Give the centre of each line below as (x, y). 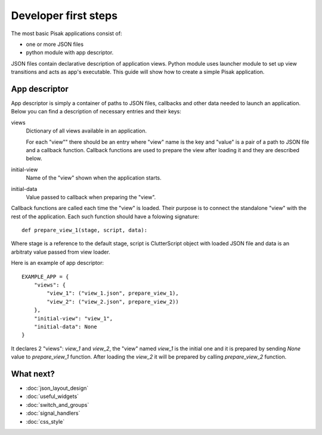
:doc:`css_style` (45, 421)
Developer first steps (64, 16)
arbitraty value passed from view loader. (61, 252)
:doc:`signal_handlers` (53, 413)
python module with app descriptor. (70, 53)
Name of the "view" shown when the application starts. (94, 178)
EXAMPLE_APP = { (45, 277)
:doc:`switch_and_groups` (58, 405)
